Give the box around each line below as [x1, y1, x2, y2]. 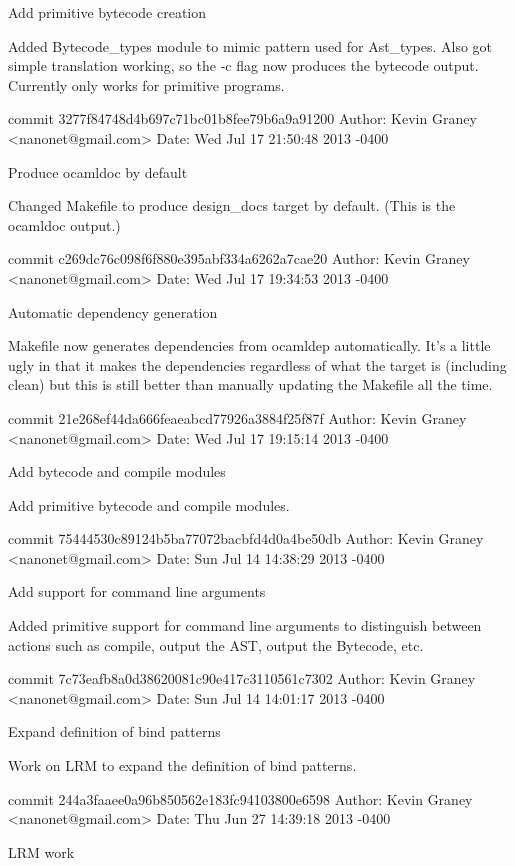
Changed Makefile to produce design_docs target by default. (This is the [8, 195, 456, 216]
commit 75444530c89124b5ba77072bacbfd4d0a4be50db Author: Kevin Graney [8, 528, 484, 549]
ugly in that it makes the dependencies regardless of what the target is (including [8, 354, 507, 375]
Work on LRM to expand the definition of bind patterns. [8, 755, 357, 776]
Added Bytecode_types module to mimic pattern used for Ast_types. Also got [8, 35, 493, 56]
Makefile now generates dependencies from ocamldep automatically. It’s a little [8, 335, 491, 356]
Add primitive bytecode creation [8, 2, 207, 22]
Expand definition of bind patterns [8, 721, 221, 742]
